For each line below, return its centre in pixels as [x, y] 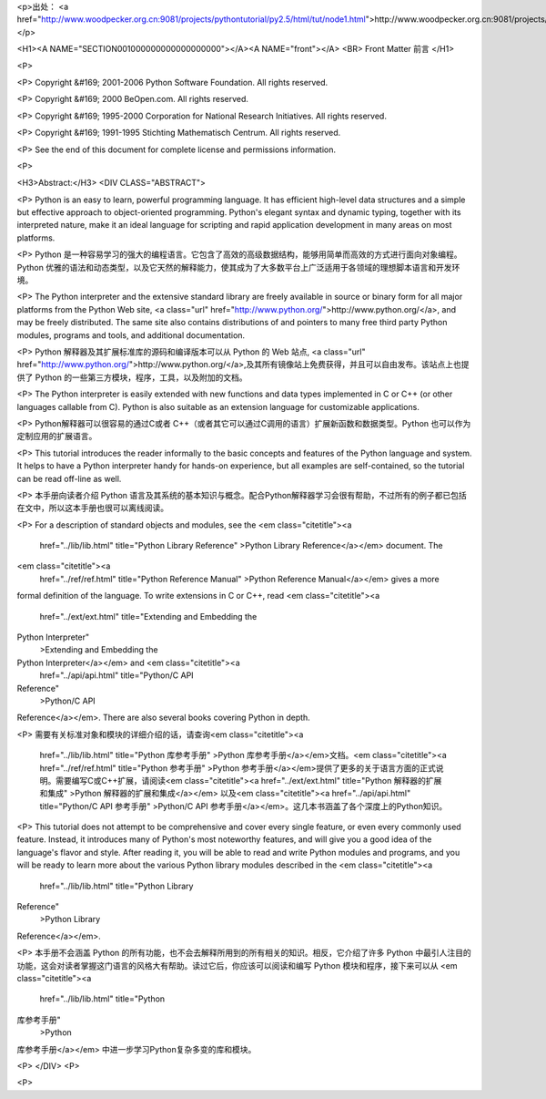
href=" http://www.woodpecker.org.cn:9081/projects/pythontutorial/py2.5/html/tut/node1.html [191, 19]
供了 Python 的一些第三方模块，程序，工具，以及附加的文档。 [132, 377]
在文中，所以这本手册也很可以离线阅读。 [92, 508]
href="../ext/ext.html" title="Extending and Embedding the [148, 616]
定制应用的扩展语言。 [57, 437]
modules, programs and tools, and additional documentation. [131, 335]
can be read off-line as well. [69, 478]
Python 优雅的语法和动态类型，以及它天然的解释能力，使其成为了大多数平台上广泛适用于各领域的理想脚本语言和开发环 [238, 267]
